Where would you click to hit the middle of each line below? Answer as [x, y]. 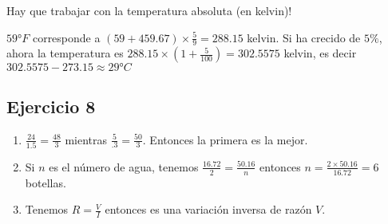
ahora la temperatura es [65, 53]
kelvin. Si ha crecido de [304, 37]
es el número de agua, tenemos [124, 166]
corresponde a [66, 37]
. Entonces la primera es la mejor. [225, 139]
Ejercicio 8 [51, 106]
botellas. [46, 182]
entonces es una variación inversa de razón [208, 209]
